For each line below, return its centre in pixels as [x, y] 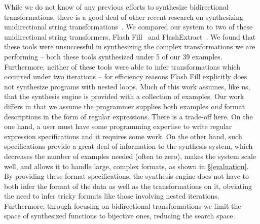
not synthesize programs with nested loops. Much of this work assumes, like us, [127, 86]
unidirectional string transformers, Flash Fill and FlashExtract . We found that [130, 36]
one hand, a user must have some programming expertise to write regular [118, 126]
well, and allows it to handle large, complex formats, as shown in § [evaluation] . [126, 166]
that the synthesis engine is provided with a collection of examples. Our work [124, 96]
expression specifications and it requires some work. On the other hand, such [123, 136]
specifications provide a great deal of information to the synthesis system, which [128, 146]
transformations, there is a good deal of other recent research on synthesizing [124, 17]
